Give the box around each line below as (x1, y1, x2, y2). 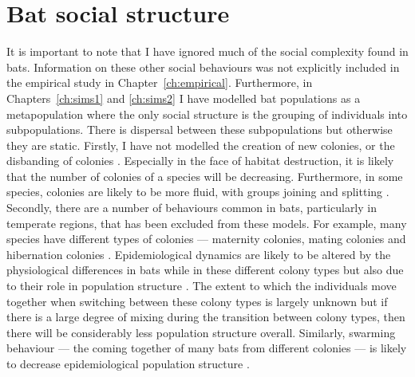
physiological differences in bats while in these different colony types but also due (6, 261, 404, 278)
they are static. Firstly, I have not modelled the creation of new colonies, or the (6, 136, 395, 153)
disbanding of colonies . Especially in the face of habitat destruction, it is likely (6, 152, 394, 169)
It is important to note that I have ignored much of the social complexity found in (6, 43, 409, 60)
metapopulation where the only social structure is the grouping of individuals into (6, 105, 408, 122)
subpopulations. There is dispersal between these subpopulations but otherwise (6, 121, 393, 138)
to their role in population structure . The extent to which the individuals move (6, 277, 397, 294)
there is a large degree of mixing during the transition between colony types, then (6, 308, 405, 325)
